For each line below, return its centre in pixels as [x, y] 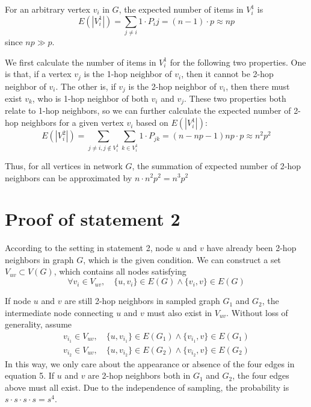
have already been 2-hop [251, 248]
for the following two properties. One [238, 62]
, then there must [258, 86]
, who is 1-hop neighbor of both [90, 98]
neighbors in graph [39, 259]
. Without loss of [257, 312]
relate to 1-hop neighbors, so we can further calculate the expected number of [148, 110]
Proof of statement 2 [93, 219]
